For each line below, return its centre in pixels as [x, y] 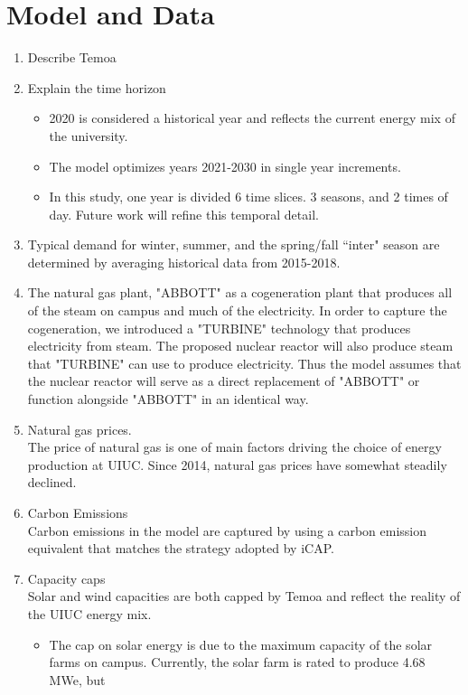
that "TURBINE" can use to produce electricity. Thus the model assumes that [244, 363]
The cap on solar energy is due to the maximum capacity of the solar [241, 644]
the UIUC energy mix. [89, 613]
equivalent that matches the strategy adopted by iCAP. [181, 548]
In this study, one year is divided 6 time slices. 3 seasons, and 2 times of [248, 197]
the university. [89, 135]
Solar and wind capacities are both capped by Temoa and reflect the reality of [244, 596]
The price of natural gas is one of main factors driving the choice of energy [234, 447]
